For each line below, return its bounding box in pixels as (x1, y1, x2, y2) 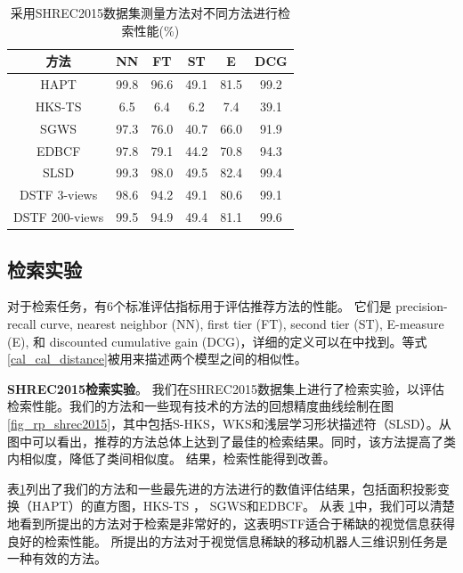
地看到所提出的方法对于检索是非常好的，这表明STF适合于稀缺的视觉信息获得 (7, 513, 456, 532)
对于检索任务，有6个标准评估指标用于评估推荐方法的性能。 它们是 (7, 297, 392, 315)
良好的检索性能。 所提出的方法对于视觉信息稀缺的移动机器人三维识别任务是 (7, 531, 448, 550)
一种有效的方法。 (7, 549, 107, 568)
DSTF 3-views (20, 185, 98, 204)
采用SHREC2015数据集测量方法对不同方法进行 (10, 4, 278, 21)
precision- (395, 297, 448, 315)
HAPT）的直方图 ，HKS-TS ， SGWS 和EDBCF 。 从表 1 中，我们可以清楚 (31, 496, 455, 515)
